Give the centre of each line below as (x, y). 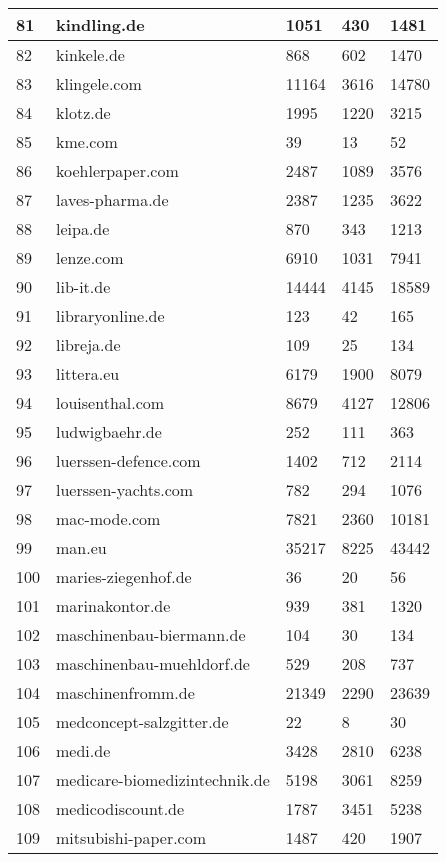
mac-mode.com (108, 518)
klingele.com (99, 83)
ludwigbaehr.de (109, 431)
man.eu (81, 547)
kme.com (87, 141)
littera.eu (88, 373)
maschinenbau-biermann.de (151, 634)
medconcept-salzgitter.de (142, 721)
